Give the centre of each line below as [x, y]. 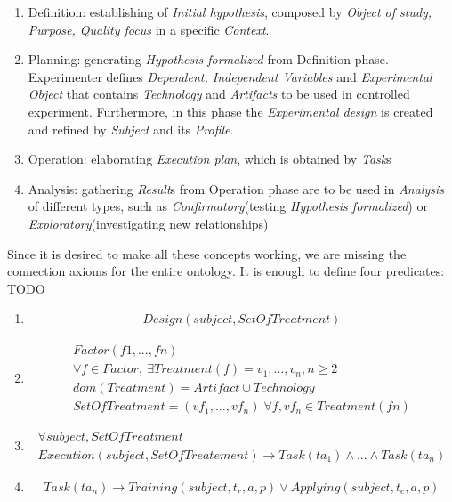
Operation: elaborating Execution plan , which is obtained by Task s [210, 159]
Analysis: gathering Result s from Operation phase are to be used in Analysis [236, 188]
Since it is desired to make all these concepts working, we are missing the [207, 253]
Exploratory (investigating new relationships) [148, 223]
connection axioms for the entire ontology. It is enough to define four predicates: [226, 271]
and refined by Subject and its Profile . [131, 129]
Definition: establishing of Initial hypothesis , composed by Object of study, [230, 12]
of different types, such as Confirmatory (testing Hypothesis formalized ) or [228, 206]
